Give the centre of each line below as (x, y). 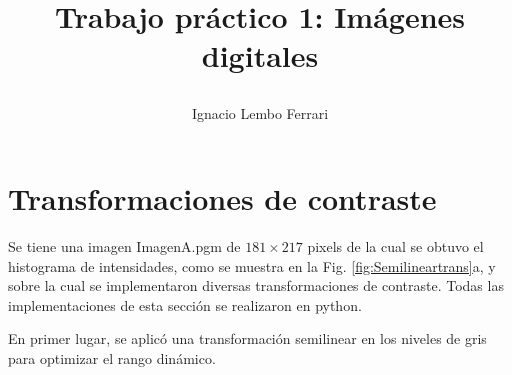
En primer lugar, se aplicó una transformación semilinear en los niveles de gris (247, 338)
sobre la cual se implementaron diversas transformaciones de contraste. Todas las (256, 285)
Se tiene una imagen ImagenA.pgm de (124, 246)
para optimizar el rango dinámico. (112, 358)
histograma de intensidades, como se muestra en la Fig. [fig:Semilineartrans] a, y (252, 265)
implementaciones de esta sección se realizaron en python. (185, 304)
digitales (260, 55)
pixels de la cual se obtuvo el (395, 246)
